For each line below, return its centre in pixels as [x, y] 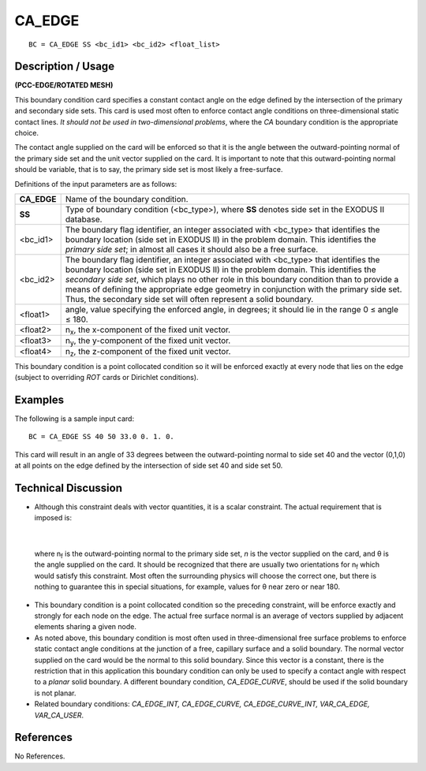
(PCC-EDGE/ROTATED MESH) [64, 85]
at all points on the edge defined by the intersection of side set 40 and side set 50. [149, 465]
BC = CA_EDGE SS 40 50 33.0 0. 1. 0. [102, 437]
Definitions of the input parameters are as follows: [96, 184]
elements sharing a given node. [86, 627]
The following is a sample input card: [74, 419]
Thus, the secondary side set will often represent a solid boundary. [189, 299]
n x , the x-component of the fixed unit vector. [148, 330]
